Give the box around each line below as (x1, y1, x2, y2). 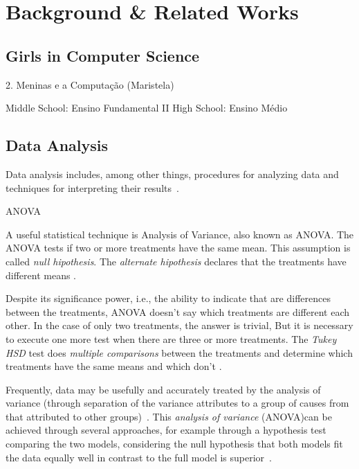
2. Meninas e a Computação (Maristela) (6, 77, 174, 91)
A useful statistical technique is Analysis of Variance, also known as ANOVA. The (6, 227, 354, 241)
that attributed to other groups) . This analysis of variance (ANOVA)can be (6, 409, 332, 423)
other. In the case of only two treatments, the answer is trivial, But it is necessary (6, 318, 353, 333)
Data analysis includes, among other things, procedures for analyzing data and (6, 166, 339, 181)
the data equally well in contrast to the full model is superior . (6, 450, 272, 464)
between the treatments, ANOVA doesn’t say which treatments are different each (6, 304, 349, 319)
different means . (6, 267, 77, 282)
